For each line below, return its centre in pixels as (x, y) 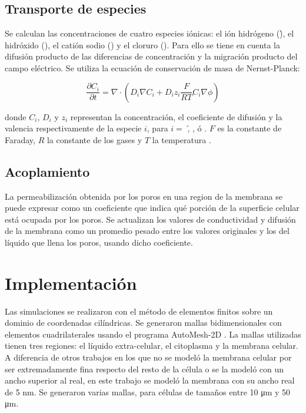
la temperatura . (182, 139)
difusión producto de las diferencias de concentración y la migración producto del (151, 56)
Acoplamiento (47, 171)
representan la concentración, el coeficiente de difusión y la (176, 116)
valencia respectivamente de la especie (73, 128)
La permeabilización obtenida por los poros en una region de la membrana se (144, 196)
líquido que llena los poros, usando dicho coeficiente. (99, 242)
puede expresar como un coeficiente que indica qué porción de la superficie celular (152, 208)
